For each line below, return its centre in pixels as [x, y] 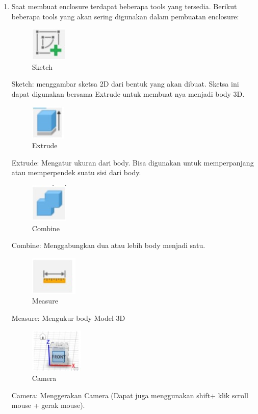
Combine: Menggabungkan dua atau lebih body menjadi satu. [108, 245]
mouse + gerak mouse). [48, 405]
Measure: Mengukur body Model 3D [68, 318]
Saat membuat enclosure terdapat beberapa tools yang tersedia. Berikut [124, 6]
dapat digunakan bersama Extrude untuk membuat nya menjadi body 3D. [128, 93]
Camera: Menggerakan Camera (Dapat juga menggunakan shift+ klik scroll [130, 395]
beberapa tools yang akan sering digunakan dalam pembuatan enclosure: [125, 16]
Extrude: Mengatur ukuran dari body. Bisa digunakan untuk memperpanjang [133, 162]
